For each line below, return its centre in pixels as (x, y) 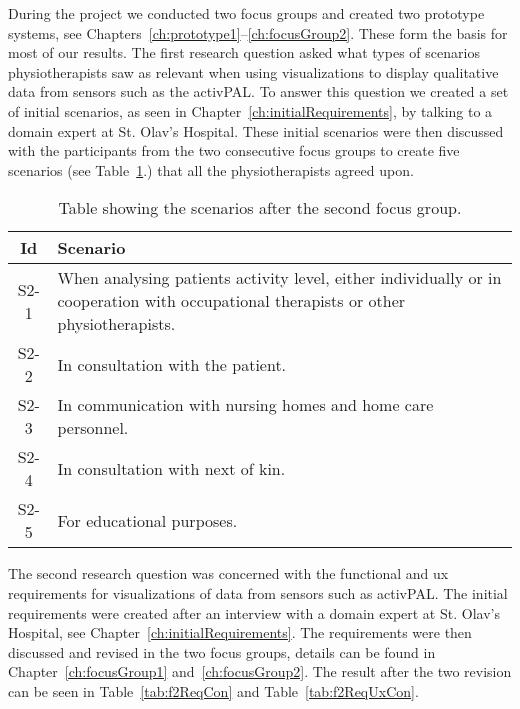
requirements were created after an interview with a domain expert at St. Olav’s (254, 612)
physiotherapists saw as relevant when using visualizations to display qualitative (253, 71)
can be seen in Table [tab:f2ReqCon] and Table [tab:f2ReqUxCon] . (213, 690)
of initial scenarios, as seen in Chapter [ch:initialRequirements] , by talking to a (250, 110)
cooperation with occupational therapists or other (231, 301)
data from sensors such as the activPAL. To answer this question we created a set (258, 91)
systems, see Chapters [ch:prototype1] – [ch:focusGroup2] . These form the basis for (258, 32)
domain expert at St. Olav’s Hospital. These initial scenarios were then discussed (256, 130)
